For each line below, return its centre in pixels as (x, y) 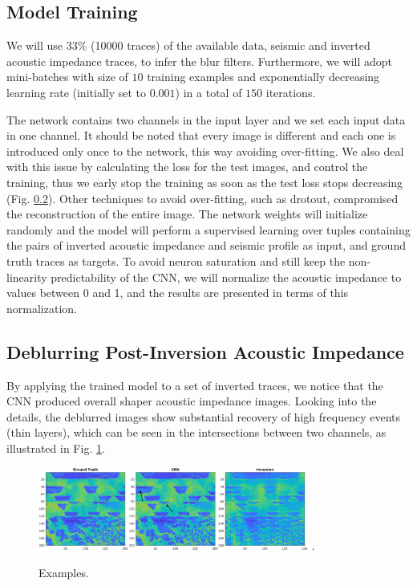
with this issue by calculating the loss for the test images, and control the (187, 167)
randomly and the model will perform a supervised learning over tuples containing (208, 229)
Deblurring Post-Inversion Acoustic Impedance (205, 351)
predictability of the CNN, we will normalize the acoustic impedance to (226, 277)
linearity (27, 277)
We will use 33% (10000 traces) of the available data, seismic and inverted (188, 45)
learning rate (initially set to (77, 92)
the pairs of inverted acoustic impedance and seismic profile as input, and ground (206, 245)
